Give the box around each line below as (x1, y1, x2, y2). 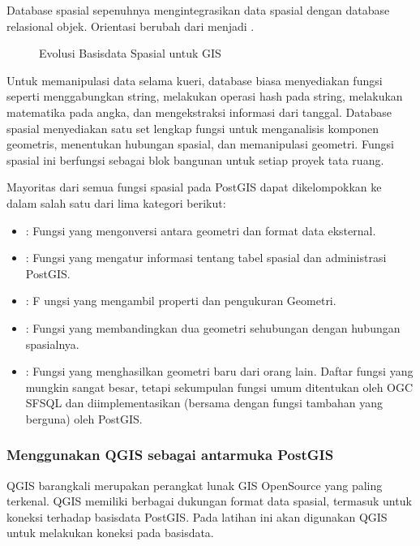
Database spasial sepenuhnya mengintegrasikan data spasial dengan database (6, 2, 390, 18)
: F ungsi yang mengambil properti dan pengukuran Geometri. (25, 292, 336, 309)
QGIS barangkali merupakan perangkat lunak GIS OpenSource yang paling (6, 476, 383, 493)
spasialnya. (25, 335, 79, 352)
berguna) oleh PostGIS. (25, 410, 143, 427)
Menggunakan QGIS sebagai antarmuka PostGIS (6, 445, 334, 465)
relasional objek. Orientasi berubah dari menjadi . (6, 17, 255, 34)
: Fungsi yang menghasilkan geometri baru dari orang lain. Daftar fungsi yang (25, 363, 414, 380)
